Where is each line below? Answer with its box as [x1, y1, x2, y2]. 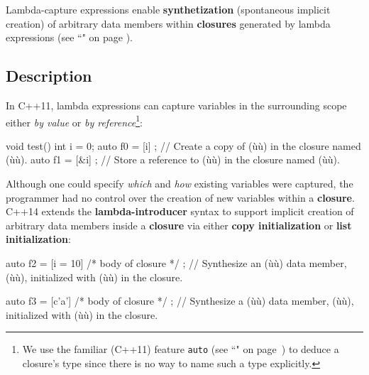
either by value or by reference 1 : [6, 112, 143, 129]
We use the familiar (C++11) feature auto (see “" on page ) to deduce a [22, 342, 339, 357]
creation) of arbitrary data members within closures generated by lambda [6, 16, 331, 31]
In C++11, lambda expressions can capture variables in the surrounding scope [6, 97, 347, 112]
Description [6, 65, 92, 87]
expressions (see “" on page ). [6, 30, 133, 45]
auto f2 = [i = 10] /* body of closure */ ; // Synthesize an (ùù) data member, [6, 255, 347, 270]
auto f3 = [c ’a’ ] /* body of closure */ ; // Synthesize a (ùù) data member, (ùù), [6, 293, 354, 308]
